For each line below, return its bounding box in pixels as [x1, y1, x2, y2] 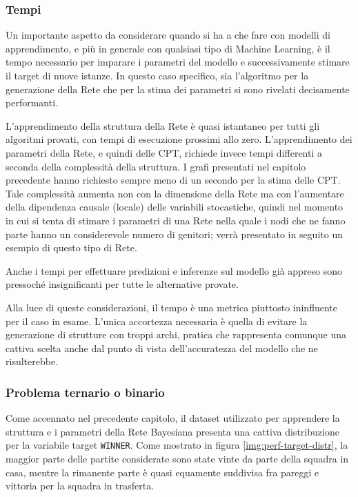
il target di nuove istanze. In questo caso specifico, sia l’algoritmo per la [6, 68, 309, 82]
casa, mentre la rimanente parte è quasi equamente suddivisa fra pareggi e [6, 465, 319, 479]
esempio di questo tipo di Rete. [6, 240, 137, 255]
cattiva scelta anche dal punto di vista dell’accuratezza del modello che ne [6, 340, 318, 355]
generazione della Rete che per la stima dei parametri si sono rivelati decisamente [6, 81, 350, 96]
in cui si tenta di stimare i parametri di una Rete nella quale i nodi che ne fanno [6, 213, 346, 227]
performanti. [6, 95, 58, 110]
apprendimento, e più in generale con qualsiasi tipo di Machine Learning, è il [6, 41, 330, 55]
